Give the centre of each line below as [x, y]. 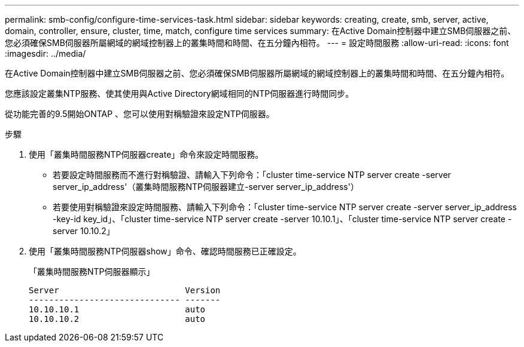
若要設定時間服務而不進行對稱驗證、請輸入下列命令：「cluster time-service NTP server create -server [252, 175]
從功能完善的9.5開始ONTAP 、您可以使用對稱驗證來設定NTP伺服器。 [140, 114]
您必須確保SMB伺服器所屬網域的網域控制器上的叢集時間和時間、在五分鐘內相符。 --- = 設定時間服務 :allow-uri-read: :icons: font [257, 43]
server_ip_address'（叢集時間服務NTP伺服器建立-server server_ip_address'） [206, 187]
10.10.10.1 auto [117, 309]
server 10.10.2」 [84, 231]
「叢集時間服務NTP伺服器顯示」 [92, 271]
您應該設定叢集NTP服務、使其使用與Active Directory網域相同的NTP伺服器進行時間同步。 [179, 93]
